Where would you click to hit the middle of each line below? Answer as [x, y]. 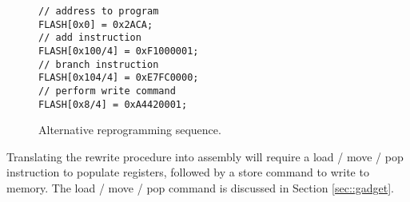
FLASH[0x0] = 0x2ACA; [96, 24]
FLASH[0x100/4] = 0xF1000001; [119, 51]
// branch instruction [99, 64]
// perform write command [107, 91]
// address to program [99, 11]
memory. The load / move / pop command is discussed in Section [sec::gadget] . [200, 188]
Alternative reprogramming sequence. [130, 130]
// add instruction [90, 38]
